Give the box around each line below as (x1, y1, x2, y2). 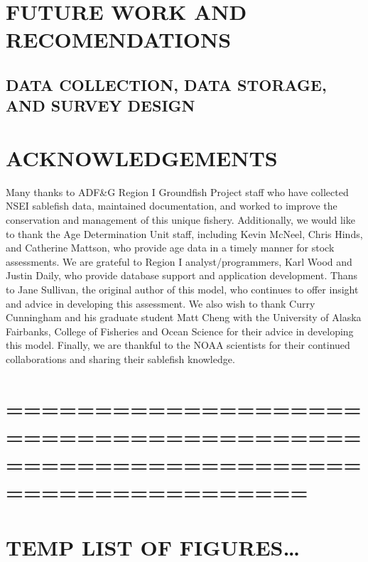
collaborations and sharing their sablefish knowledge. (6, 351, 235, 366)
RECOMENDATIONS (6, 25, 232, 54)
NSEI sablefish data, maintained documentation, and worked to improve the (6, 198, 337, 213)
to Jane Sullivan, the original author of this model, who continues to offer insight (6, 282, 359, 297)
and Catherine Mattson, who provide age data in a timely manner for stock (6, 240, 335, 255)
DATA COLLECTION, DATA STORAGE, (6, 73, 327, 95)
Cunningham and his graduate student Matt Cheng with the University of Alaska (6, 310, 362, 325)
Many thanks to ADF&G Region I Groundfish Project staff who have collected (6, 184, 349, 199)
